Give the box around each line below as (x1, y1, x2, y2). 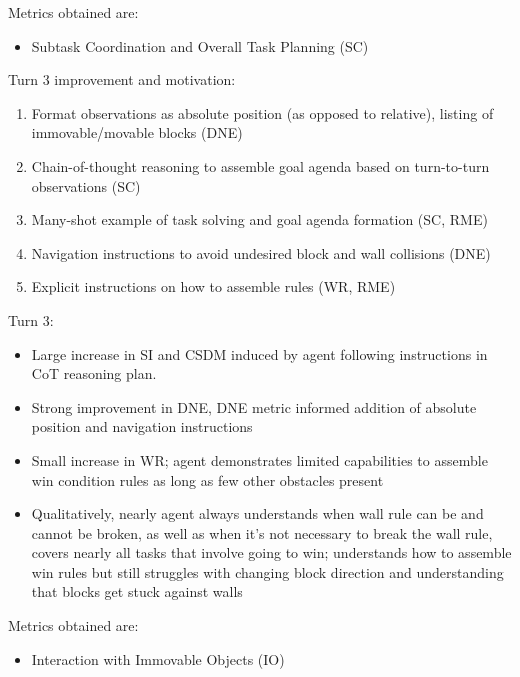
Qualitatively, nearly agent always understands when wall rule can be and (31, 503, 484, 524)
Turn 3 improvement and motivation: (8, 69, 236, 90)
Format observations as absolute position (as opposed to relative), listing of (31, 102, 494, 123)
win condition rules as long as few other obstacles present (31, 469, 384, 490)
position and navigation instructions (31, 416, 253, 437)
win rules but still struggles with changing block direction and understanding (31, 561, 504, 582)
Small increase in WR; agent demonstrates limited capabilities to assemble (31, 449, 488, 470)
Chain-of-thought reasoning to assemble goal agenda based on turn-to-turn (31, 155, 490, 176)
